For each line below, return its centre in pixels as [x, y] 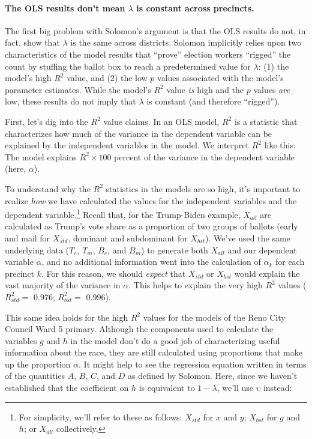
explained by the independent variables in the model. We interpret [127, 145]
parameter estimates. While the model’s [78, 89]
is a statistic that [266, 121]
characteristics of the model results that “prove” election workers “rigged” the [148, 54]
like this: [280, 145]
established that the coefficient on [67, 388]
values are [271, 89]
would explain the [267, 273]
